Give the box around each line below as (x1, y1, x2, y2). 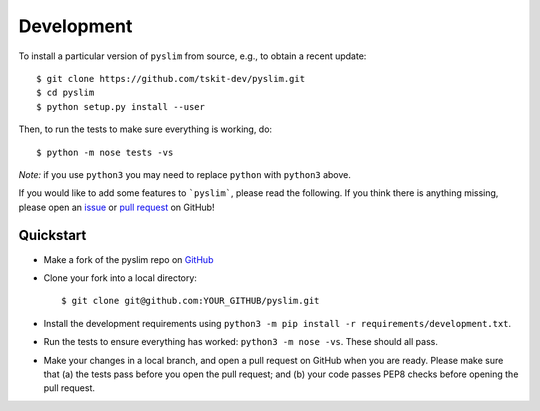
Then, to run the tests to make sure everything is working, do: (18, 123, 273, 135)
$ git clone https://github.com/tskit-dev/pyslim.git (36, 73, 305, 84)
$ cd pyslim (36, 87, 95, 99)
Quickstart (18, 227, 87, 244)
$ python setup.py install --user (36, 101, 205, 112)
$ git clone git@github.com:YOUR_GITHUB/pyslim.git (61, 295, 320, 307)
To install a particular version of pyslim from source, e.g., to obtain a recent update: (18, 50, 367, 62)
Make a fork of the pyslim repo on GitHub (43, 253, 214, 265)
